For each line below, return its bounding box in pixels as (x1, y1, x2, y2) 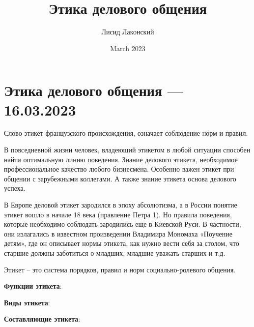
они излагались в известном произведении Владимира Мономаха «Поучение (4, 228, 232, 238)
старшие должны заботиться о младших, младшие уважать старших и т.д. (4, 247, 226, 258)
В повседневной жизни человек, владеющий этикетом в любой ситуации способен (4, 145, 251, 155)
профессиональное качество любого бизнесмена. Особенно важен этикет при (4, 164, 234, 174)
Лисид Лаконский (101, 27, 154, 37)
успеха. (4, 183, 26, 193)
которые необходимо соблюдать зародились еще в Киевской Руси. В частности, (4, 219, 241, 229)
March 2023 (110, 43, 145, 53)
